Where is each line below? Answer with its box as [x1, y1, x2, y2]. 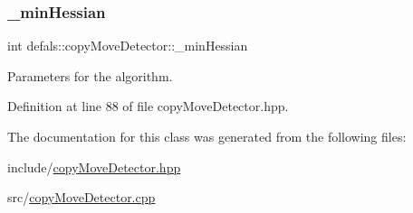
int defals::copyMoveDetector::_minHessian [7, 36, 248, 55]
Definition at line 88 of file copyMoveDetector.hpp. [7, 97, 289, 116]
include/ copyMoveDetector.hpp [7, 157, 181, 176]
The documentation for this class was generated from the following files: [7, 127, 407, 145]
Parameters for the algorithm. [7, 66, 173, 85]
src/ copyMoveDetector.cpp [7, 188, 156, 207]
